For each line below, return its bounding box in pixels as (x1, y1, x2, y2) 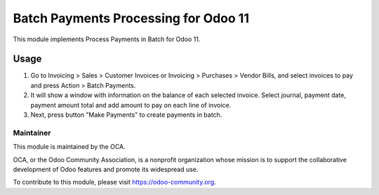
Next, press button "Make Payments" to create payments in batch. (30, 110, 222, 119)
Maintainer (13, 128, 51, 138)
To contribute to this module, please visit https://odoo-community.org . (13, 178, 217, 187)
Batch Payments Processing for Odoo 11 (13, 10, 249, 26)
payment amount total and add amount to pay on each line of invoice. (30, 101, 232, 109)
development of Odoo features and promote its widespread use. (13, 165, 199, 173)
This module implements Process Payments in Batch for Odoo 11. (13, 35, 201, 43)
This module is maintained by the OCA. (13, 143, 126, 151)
